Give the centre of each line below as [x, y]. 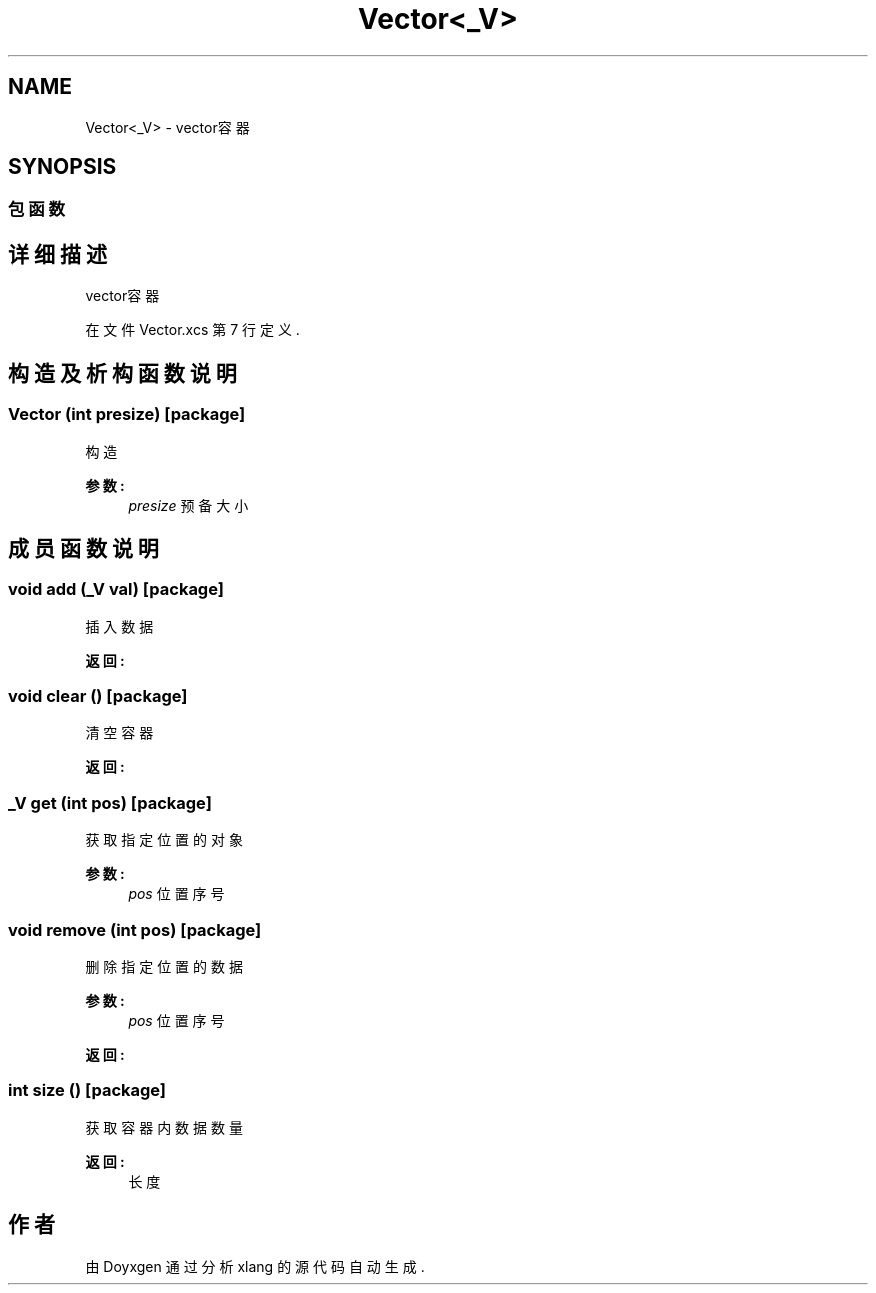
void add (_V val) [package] [116, 589]
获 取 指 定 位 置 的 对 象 [164, 840]
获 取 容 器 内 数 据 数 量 [164, 1127]
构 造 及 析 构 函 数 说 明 [122, 373]
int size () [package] [87, 1090]
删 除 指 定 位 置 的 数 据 [164, 966]
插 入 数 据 [119, 626]
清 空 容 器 [119, 733]
